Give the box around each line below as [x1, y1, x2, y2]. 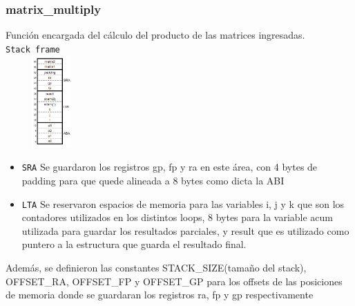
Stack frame [6, 44, 60, 55]
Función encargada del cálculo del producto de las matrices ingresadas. [6, 28, 305, 42]
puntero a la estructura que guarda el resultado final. [21, 237, 247, 251]
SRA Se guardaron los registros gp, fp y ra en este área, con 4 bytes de [21, 160, 318, 174]
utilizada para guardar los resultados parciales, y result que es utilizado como [21, 223, 349, 238]
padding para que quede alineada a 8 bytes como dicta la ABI [21, 173, 285, 188]
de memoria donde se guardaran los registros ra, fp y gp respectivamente [6, 287, 314, 302]
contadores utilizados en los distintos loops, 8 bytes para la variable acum [21, 210, 333, 224]
